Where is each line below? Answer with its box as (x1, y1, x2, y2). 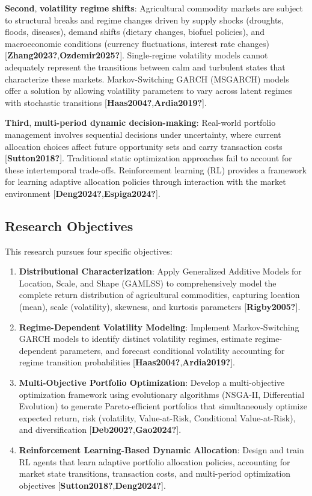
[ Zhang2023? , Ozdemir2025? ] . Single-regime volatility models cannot (5, 49, 268, 61)
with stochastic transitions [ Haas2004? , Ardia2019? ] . (5, 96, 207, 108)
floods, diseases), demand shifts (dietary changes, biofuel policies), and (5, 25, 265, 38)
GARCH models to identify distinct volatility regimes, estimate (19, 332, 252, 345)
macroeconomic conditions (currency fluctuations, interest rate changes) (5, 37, 269, 49)
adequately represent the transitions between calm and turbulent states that (5, 60, 286, 73)
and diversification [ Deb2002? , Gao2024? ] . (19, 423, 182, 436)
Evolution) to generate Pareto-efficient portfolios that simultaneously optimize (19, 400, 307, 412)
